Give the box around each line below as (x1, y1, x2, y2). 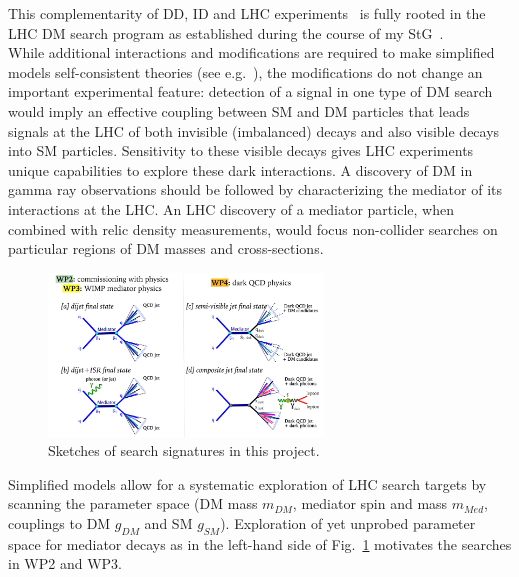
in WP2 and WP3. (8, 553, 122, 574)
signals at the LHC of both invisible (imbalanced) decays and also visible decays (8, 120, 500, 141)
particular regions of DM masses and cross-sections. (8, 238, 324, 259)
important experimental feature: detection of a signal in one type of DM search (8, 81, 493, 102)
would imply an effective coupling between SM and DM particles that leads (8, 100, 470, 121)
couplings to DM (8, 512, 111, 533)
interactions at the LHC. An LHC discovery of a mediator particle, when (8, 198, 454, 219)
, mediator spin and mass (292, 493, 448, 514)
